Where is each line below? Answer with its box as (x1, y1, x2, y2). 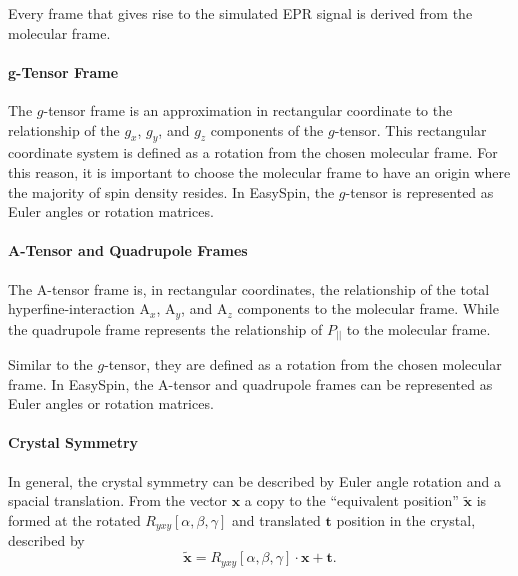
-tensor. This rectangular (334, 119, 487, 140)
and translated (231, 509, 321, 530)
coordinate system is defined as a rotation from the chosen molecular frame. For (8, 142, 498, 163)
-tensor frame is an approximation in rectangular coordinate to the (43, 99, 453, 120)
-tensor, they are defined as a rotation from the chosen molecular (104, 354, 502, 375)
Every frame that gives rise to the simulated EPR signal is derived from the (8, 3, 473, 23)
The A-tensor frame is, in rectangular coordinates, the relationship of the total (8, 278, 490, 299)
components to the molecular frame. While (237, 298, 499, 319)
